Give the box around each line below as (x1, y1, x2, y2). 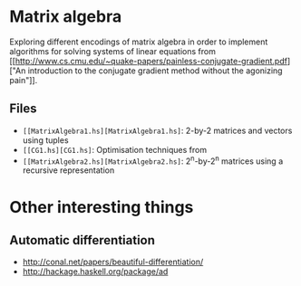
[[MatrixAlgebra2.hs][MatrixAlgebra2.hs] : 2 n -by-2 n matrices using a (22, 154, 284, 167)
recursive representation (22, 165, 115, 176)
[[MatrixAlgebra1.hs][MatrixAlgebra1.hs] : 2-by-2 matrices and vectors (22, 125, 293, 136)
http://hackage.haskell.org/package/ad (22, 266, 169, 277)
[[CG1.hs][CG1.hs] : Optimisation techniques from (22, 144, 207, 155)
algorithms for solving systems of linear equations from (9, 45, 216, 56)
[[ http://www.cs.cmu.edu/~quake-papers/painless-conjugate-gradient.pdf (9, 55, 288, 66)
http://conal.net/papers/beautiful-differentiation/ (22, 256, 204, 268)
